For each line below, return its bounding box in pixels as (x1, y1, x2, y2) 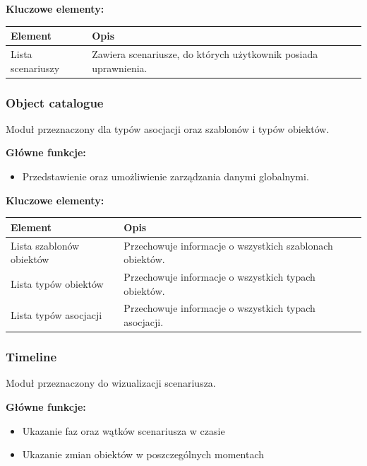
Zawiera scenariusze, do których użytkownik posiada (92, 46, 318, 61)
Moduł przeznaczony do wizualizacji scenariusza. (6, 375, 216, 390)
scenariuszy (11, 60, 60, 75)
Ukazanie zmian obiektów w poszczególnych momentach (22, 447, 265, 462)
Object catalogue (6, 93, 104, 111)
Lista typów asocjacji (11, 308, 102, 322)
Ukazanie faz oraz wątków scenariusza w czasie (22, 423, 225, 438)
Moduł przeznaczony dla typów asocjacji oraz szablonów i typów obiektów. (6, 121, 330, 136)
